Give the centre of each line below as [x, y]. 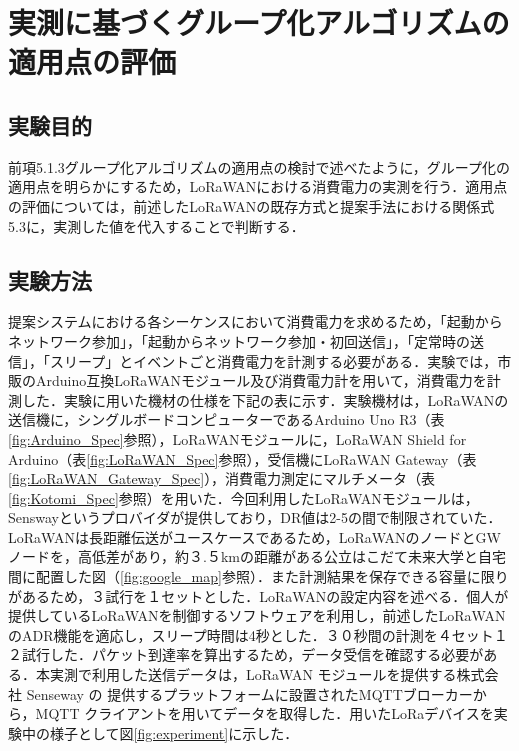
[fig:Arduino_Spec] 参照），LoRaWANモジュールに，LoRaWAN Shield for [237, 438]
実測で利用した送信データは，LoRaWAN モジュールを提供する [253, 674]
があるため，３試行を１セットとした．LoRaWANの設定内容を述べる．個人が [258, 595]
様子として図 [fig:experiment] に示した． [174, 732]
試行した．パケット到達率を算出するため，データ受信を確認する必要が [252, 654]
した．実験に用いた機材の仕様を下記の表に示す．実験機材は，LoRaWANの [265, 399]
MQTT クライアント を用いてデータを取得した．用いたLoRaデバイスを [264, 713]
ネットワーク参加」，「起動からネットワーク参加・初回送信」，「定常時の [239, 340]
